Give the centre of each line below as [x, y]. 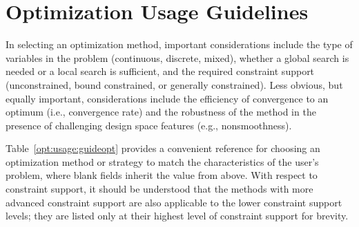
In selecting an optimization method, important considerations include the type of [179, 44]
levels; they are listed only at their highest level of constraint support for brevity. [177, 216]
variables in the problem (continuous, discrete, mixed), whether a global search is [177, 57]
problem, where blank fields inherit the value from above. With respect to [162, 175]
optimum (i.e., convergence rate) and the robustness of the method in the [161, 112]
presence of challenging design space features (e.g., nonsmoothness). [149, 125]
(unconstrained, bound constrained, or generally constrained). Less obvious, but [174, 84]
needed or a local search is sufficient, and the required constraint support [160, 71]
